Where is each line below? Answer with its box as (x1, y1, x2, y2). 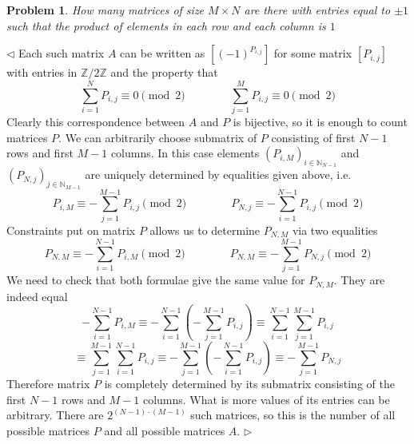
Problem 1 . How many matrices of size (6, 2, 205, 18)
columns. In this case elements (110, 145, 260, 161)
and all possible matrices (104, 422, 225, 439)
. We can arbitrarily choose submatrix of (58, 129, 257, 145)
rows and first (6, 145, 74, 161)
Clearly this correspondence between (6, 113, 185, 129)
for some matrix (273, 45, 352, 61)
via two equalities (292, 221, 378, 238)
